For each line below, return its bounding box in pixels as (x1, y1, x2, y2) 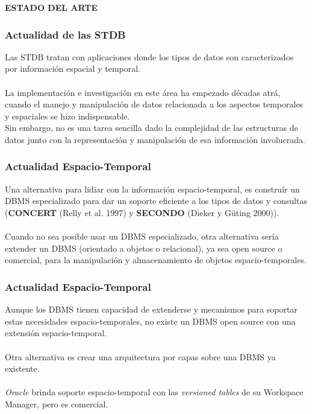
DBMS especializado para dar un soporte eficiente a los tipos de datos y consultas (5, 194, 307, 207)
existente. (5, 362, 40, 375)
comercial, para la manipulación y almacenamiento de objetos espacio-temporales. (5, 253, 307, 266)
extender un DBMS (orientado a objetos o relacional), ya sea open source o (5, 241, 282, 254)
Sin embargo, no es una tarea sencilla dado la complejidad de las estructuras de (5, 121, 298, 134)
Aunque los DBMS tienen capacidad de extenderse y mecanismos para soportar (5, 303, 298, 316)
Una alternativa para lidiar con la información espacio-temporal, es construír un (5, 182, 300, 195)
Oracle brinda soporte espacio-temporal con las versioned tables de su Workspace (5, 386, 304, 398)
